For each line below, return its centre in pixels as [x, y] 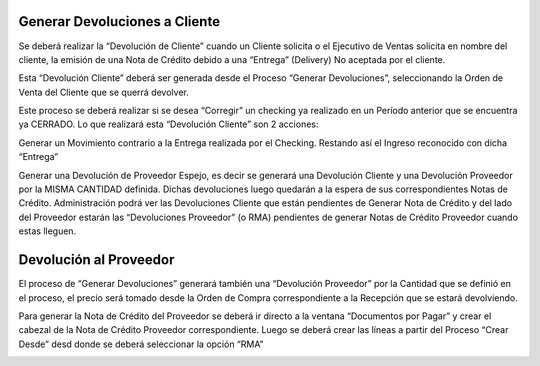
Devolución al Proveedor [96, 260]
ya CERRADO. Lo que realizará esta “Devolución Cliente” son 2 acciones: [168, 124]
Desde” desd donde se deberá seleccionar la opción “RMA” [141, 344]
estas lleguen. [47, 231]
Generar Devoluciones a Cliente [119, 21]
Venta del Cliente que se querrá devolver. [103, 92]
